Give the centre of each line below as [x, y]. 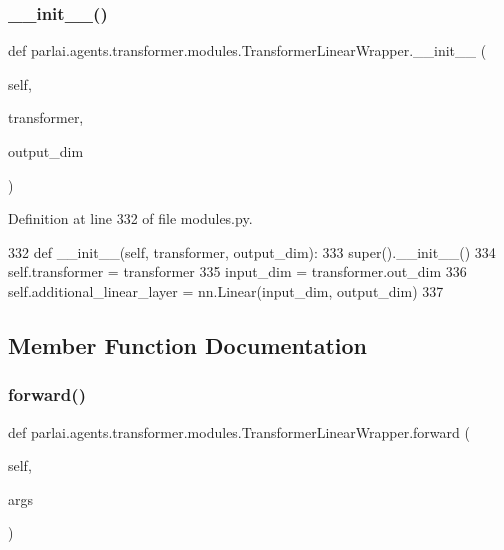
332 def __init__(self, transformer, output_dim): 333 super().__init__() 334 [252, 251]
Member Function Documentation [188, 344]
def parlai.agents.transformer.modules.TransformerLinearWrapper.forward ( [239, 431]
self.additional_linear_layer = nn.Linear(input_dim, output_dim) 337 [226, 290]
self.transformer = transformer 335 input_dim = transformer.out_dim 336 [237, 271]
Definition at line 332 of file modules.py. [130, 218]
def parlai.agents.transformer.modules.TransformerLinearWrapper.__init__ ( [247, 50]
